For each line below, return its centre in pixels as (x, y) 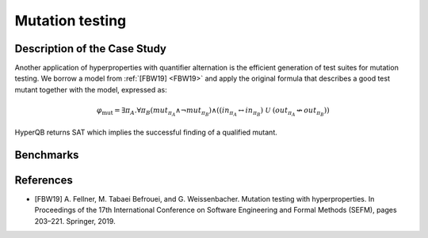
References (44, 180)
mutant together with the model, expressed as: (91, 89)
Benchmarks (47, 155)
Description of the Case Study (90, 49)
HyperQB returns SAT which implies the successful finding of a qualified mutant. (146, 132)
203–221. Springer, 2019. (75, 221)
